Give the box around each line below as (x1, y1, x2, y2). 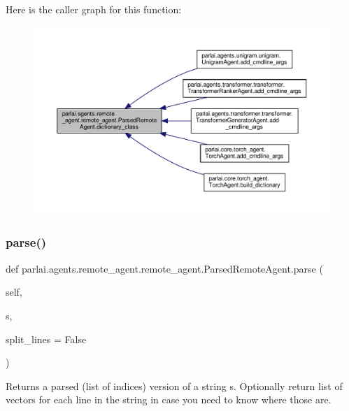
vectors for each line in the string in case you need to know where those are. (6, 392, 332, 407)
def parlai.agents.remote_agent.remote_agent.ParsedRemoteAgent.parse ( (6, 261, 323, 275)
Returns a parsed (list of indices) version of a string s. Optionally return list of (6, 378, 343, 393)
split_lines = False (6, 331, 87, 346)
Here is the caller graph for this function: (6, 2, 182, 16)
